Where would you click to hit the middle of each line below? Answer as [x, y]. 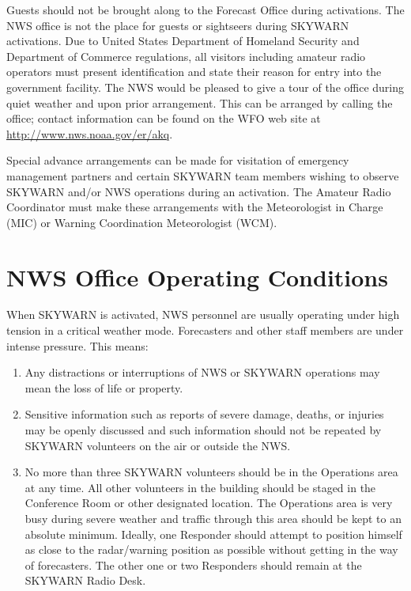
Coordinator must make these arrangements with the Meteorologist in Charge [195, 207]
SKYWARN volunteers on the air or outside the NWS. [158, 445]
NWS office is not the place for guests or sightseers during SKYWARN [178, 25]
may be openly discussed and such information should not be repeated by [203, 430]
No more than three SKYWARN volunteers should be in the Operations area [211, 472]
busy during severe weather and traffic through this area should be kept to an [213, 518]
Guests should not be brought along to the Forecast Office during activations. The [205, 9]
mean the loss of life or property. [104, 387]
